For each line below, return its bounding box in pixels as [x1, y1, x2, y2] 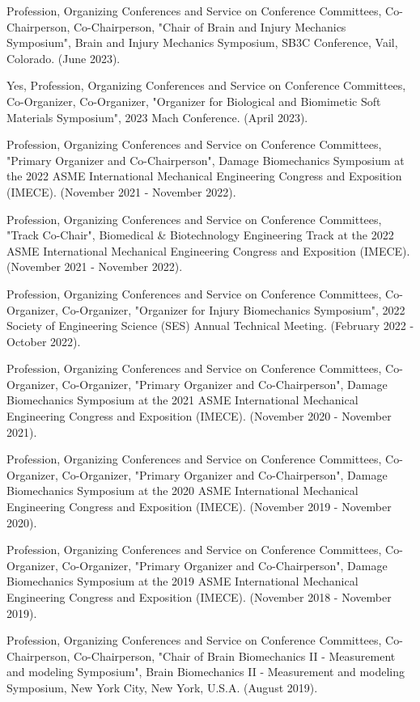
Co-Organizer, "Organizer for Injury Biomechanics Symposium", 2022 [62, 301, 405, 318]
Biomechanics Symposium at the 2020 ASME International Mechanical [6, 482, 358, 499]
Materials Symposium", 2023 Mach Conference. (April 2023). [6, 108, 308, 125]
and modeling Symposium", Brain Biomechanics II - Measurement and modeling [6, 663, 405, 680]
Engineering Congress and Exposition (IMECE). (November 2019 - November [6, 498, 392, 515]
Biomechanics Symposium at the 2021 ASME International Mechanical [6, 391, 358, 408]
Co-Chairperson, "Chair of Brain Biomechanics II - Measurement [74, 647, 396, 664]
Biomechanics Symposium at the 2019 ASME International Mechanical [6, 573, 358, 590]
